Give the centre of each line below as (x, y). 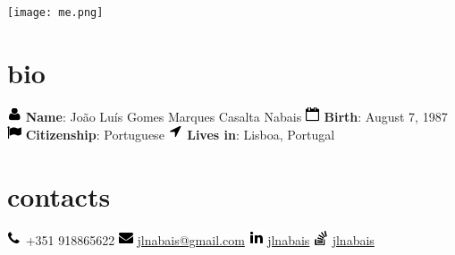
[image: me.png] (55, 13)
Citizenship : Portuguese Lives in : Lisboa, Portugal (180, 135)
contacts (59, 196)
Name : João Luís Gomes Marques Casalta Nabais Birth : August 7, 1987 (236, 116)
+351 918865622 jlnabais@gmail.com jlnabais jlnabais (200, 240)
